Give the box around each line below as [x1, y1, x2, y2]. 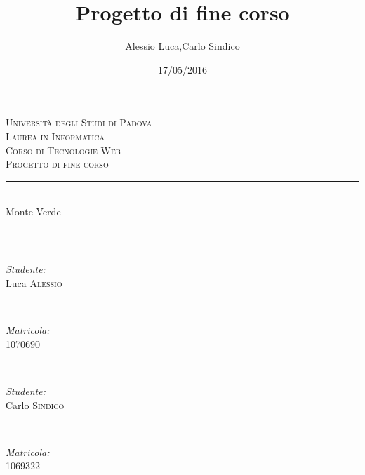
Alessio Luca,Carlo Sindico [125, 39, 240, 53]
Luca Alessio [6, 276, 62, 290]
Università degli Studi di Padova [6, 115, 152, 130]
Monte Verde [6, 204, 61, 219]
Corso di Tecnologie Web [6, 142, 121, 157]
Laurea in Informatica [6, 128, 105, 143]
